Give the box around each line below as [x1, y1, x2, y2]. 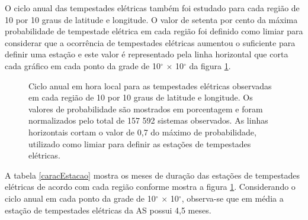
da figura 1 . [189, 59, 231, 72]
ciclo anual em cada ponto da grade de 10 [5, 192, 156, 204]
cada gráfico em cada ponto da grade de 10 [5, 59, 161, 72]
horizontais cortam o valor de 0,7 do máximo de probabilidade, [28, 125, 256, 138]
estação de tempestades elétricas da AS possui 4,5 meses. [5, 203, 211, 216]
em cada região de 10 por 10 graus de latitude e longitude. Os [28, 91, 253, 103]
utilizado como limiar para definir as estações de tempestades [28, 137, 251, 150]
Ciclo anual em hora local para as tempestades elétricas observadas [28, 79, 272, 92]
